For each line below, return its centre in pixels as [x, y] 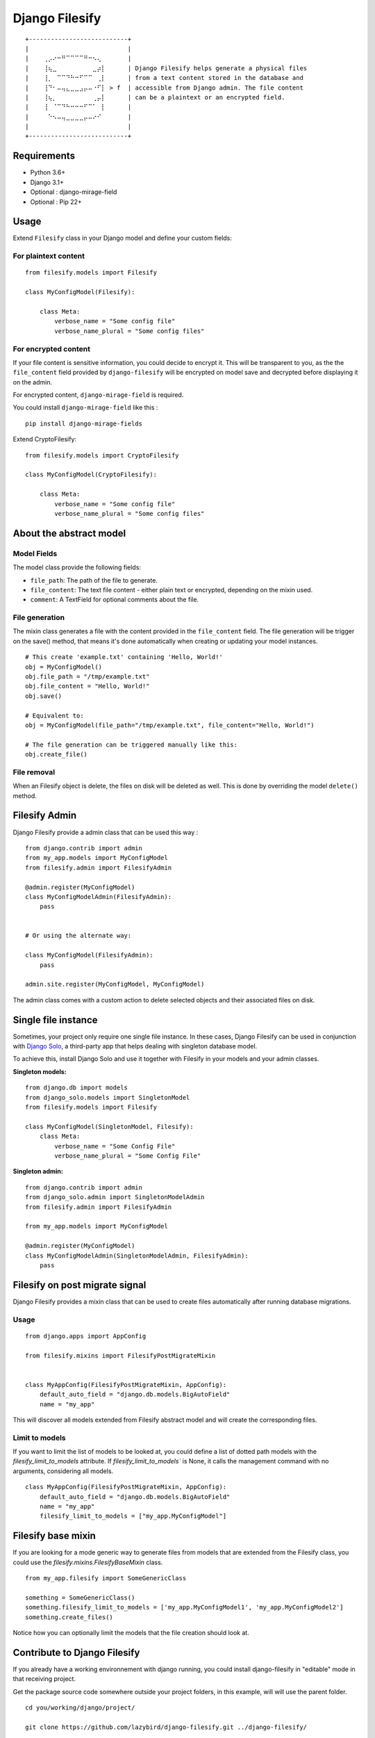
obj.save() [44, 696]
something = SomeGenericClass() [80, 1598]
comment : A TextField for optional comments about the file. [115, 600]
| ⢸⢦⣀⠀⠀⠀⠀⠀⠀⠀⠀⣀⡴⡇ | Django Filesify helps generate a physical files [166, 68]
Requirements [44, 156]
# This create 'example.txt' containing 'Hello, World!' [124, 657]
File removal [34, 772]
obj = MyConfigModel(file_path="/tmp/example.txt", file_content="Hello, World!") [170, 725]
